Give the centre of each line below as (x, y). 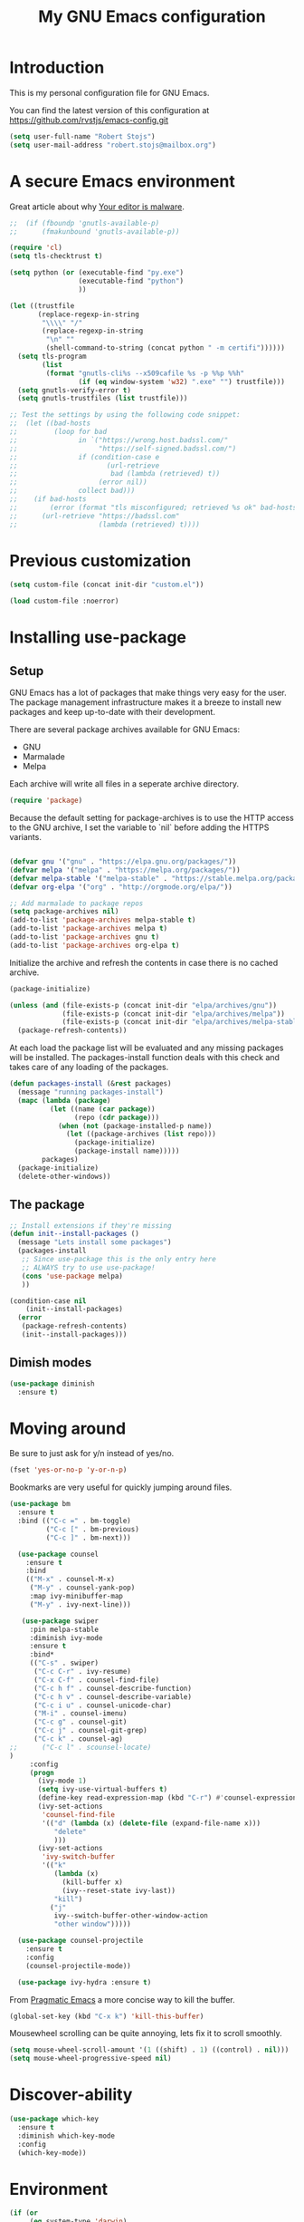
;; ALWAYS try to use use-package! (88, 1267)
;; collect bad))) (72, 491)
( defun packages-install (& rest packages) (90, 1084)
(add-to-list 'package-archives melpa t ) (89, 929)
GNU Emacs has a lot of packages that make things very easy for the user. (148, 693)
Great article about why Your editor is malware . (97, 207)
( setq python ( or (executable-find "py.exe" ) (96, 273)
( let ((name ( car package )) (102, 1109)
